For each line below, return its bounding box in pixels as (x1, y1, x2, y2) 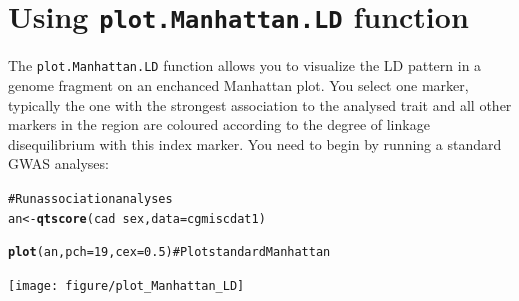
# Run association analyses (8, 191, 173, 206)
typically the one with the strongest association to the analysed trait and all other (8, 94, 512, 115)
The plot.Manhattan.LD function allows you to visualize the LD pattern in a (8, 55, 482, 76)
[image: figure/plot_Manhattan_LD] (8, 278, 245, 293)
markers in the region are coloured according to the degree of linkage (8, 114, 430, 135)
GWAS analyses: (8, 153, 109, 174)
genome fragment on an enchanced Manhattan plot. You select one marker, (8, 74, 469, 95)
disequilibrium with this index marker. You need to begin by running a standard (8, 133, 502, 154)
